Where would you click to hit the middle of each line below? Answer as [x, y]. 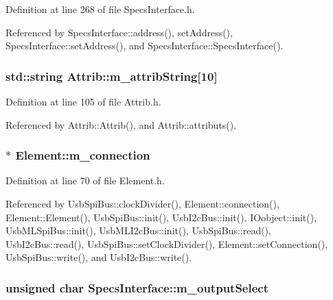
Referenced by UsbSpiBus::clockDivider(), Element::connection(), [142, 203]
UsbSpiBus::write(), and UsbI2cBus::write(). [99, 257]
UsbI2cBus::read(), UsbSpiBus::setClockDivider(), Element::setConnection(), [167, 243]
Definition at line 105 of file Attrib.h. [83, 101]
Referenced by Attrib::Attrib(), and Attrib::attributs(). [121, 124]
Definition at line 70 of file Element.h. [85, 180]
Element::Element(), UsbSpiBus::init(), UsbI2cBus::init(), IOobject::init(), [161, 217]
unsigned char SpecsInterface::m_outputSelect [137, 287]
